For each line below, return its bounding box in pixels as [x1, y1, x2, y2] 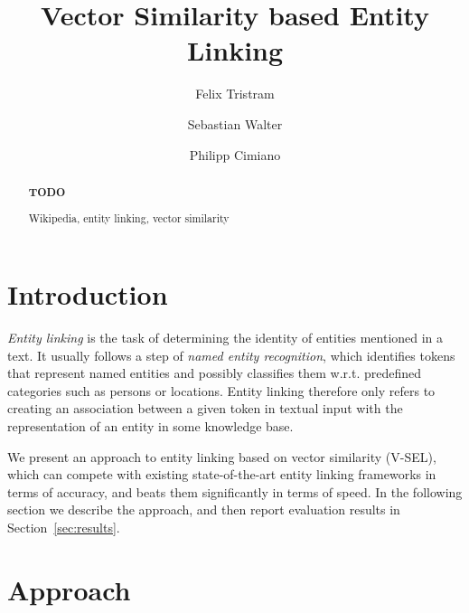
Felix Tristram [195, 84, 275, 103]
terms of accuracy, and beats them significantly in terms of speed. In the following [7, 482, 463, 501]
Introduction [7, 276, 168, 313]
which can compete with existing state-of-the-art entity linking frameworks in [7, 465, 436, 484]
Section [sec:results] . [7, 517, 120, 536]
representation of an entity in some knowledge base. [7, 417, 294, 435]
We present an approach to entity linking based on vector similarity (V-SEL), [7, 447, 436, 466]
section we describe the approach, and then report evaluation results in [7, 500, 400, 519]
